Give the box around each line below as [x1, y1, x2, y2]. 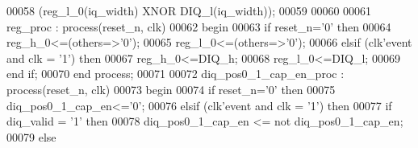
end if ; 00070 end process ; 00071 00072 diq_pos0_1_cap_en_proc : [6, 65, 345, 82]
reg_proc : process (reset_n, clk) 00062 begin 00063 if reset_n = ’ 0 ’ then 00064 [6, 18, 391, 35]
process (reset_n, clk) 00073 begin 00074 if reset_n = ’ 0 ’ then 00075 [6, 80, 336, 97]
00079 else [6, 128, 56, 145]
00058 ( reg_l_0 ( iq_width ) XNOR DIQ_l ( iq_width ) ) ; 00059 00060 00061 [6, 2, 372, 18]
